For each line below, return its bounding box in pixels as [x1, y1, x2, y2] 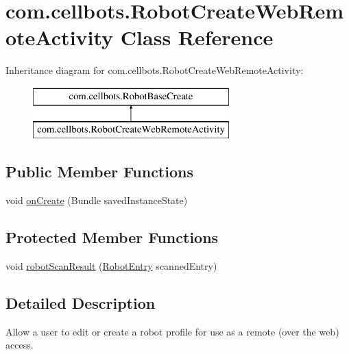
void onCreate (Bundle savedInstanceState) [5, 193, 188, 207]
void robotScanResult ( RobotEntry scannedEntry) [5, 259, 217, 273]
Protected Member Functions [5, 227, 219, 248]
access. [5, 338, 34, 352]
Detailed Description [5, 292, 156, 314]
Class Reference [120, 23, 274, 51]
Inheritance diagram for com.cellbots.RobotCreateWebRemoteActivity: [5, 63, 304, 77]
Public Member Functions [5, 161, 193, 182]
